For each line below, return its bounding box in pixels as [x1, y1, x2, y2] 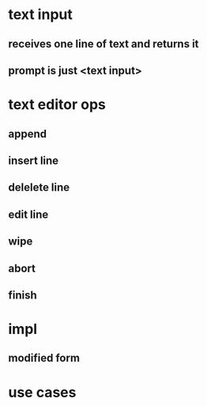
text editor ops [8, 96, 107, 114]
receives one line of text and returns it [8, 37, 199, 51]
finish [8, 288, 37, 302]
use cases [8, 383, 77, 401]
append [8, 127, 47, 140]
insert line [8, 154, 59, 167]
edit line [8, 207, 49, 221]
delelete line [8, 180, 70, 195]
